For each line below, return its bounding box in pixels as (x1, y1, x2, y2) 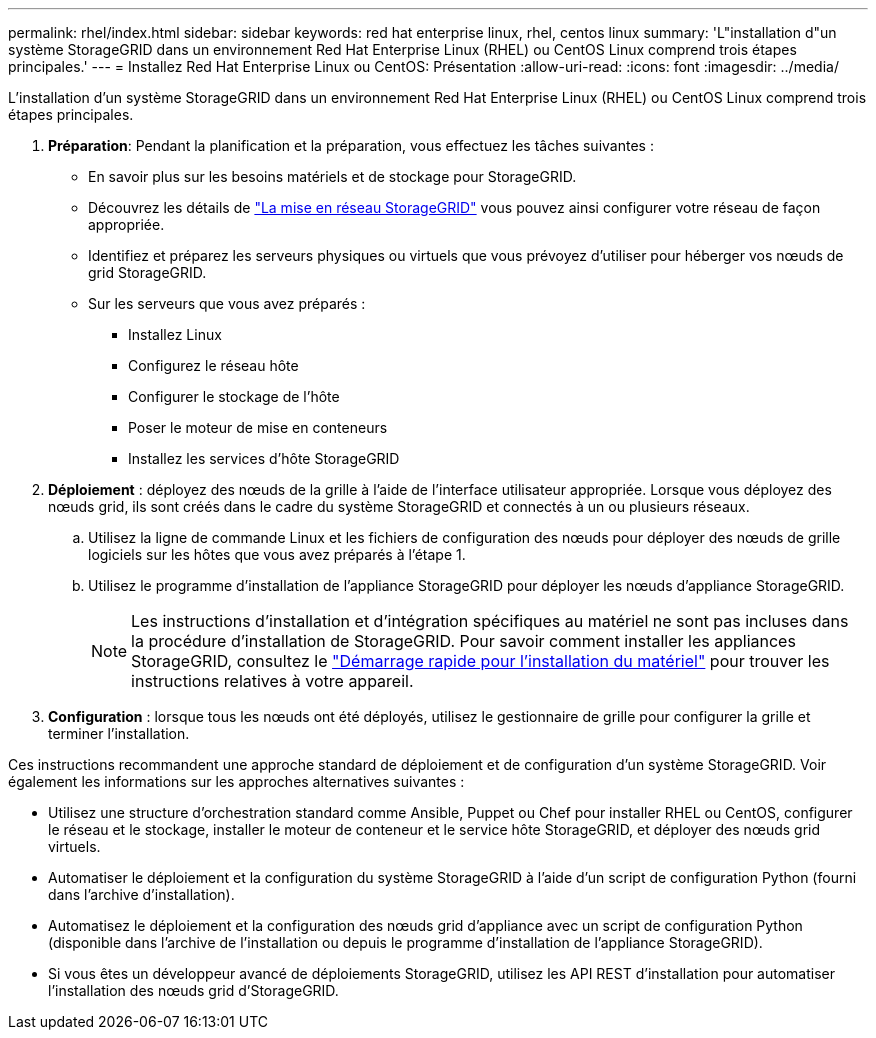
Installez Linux (128, 326, 222, 343)
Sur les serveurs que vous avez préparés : (88, 295, 366, 312)
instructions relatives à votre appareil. (131, 671, 414, 691)
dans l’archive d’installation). (48, 886, 235, 903)
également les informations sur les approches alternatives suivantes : (8, 773, 465, 790)
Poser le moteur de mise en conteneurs (128, 419, 388, 436)
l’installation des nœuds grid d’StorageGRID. (48, 982, 339, 999)
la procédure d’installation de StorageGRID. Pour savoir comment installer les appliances (131, 631, 796, 651)
